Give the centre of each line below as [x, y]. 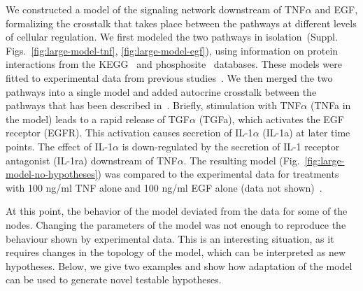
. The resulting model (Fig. [242, 160]
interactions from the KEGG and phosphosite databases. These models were [174, 64]
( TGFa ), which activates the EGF [272, 119]
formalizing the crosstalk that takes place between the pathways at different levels [181, 23]
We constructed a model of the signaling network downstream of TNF [156, 9]
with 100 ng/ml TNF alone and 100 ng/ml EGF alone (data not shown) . [164, 187]
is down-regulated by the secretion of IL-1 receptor [231, 146]
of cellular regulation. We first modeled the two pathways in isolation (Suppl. [172, 37]
